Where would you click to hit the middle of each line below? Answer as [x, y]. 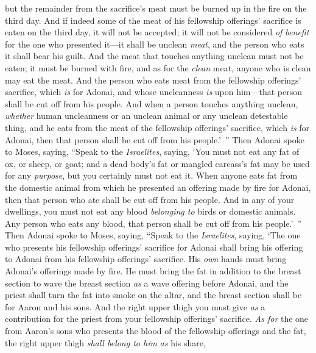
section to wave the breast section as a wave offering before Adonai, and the [147, 283]
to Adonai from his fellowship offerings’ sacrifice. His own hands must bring [146, 259]
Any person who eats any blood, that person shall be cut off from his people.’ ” [153, 223]
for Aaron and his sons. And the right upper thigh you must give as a [135, 306]
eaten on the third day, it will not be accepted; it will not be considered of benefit [157, 32]
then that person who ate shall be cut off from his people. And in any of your [150, 199]
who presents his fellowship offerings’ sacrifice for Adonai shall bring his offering [154, 247]
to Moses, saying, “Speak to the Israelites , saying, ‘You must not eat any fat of [152, 152]
